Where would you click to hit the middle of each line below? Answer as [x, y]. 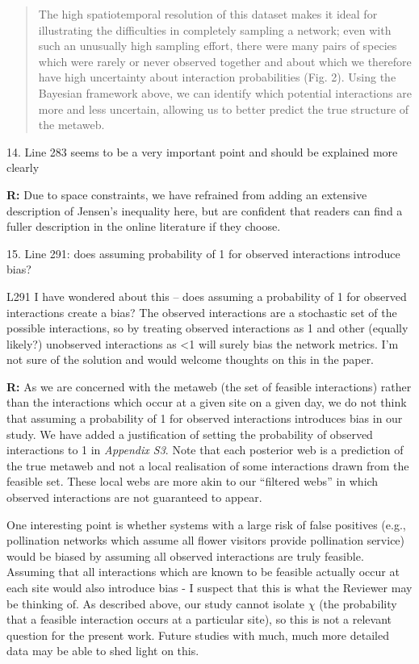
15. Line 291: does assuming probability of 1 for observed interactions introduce [203, 253]
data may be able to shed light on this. [103, 651]
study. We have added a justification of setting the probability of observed [190, 434]
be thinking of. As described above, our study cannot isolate [156, 603]
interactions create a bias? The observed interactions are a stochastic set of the [202, 312]
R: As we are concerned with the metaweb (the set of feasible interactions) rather [209, 386]
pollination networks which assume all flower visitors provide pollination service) [206, 540]
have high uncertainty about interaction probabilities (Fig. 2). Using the [217, 77]
